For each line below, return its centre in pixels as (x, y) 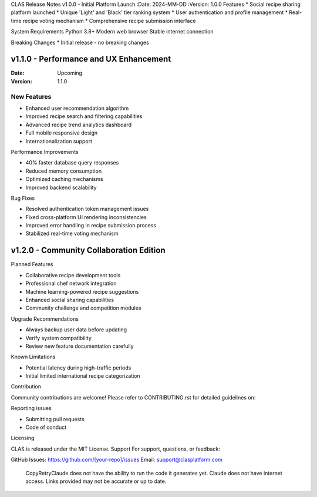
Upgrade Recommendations (45, 319)
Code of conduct (46, 427)
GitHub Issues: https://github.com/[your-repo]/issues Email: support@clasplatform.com (117, 460)
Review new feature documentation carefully (80, 346)
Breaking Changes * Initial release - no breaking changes (80, 42)
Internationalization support (59, 141)
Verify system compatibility (59, 338)
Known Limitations (33, 357)
